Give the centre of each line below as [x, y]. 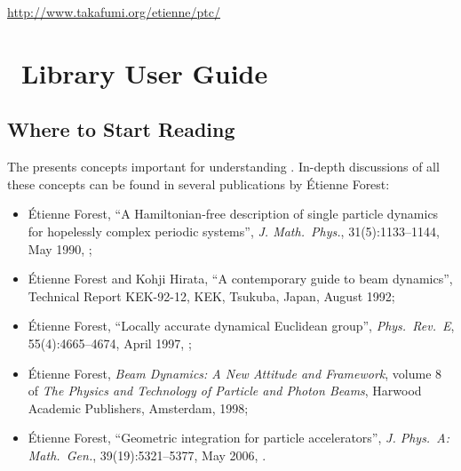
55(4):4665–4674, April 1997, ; [110, 343]
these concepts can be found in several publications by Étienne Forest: [199, 184]
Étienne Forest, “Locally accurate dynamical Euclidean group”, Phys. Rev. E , [241, 326]
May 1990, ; [60, 248]
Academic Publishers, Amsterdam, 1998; [138, 407]
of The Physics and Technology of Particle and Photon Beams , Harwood [225, 391]
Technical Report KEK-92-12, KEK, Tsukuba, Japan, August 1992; [211, 295]
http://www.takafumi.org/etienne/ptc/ [114, 12]
